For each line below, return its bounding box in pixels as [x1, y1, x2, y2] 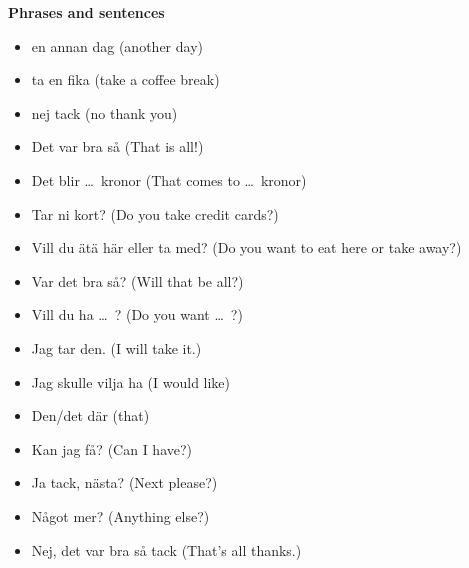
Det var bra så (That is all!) [31, 136, 204, 157]
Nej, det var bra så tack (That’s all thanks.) [31, 539, 302, 560]
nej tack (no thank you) [31, 102, 178, 123]
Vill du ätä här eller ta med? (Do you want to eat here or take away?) [31, 237, 462, 258]
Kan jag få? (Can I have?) [31, 438, 193, 459]
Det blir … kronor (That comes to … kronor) [31, 169, 307, 190]
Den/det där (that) [31, 405, 150, 426]
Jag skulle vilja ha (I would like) [31, 371, 231, 392]
